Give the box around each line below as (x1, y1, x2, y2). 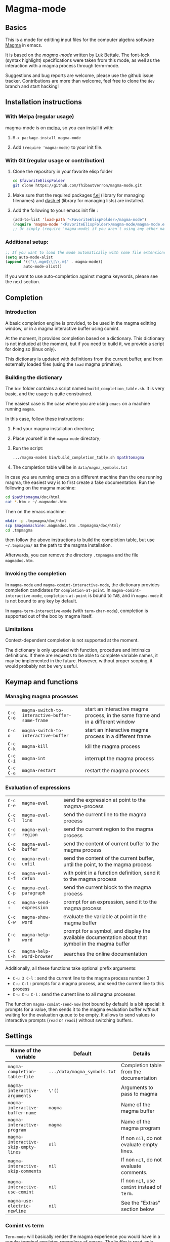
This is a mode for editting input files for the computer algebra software (5, 36, 154, 43)
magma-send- (22, 899, 51, 905)
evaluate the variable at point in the (63, 913, 147, 920)
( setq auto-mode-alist (5, 254, 53, 260)
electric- (8, 1203, 31, 1209)
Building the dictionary (5, 373, 63, 381)
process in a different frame (85, 733, 151, 740)
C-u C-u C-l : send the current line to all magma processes (12, 991, 136, 997)
